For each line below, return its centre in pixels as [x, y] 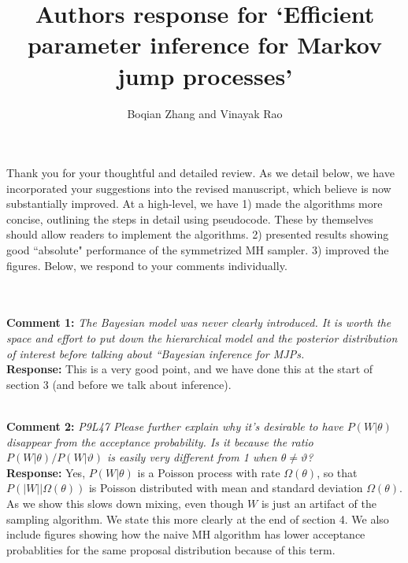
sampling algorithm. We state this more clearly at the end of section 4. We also [198, 519]
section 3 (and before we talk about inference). [119, 384]
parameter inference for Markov [205, 44]
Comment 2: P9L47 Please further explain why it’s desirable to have [175, 426]
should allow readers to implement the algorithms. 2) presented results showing [198, 234]
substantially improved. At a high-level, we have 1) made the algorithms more [195, 204]
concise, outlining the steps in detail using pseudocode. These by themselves [190, 219]
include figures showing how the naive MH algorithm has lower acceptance [186, 534]
